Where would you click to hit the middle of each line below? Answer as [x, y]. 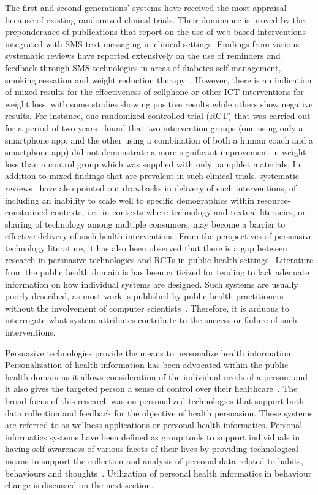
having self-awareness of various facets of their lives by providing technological [152, 449]
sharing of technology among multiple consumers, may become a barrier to [145, 224]
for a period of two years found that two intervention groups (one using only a [154, 127]
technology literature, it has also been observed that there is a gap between [146, 247]
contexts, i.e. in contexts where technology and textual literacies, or [178, 212]
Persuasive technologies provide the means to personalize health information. [149, 352]
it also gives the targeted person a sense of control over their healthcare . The [151, 389]
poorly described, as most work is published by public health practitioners [144, 296]
